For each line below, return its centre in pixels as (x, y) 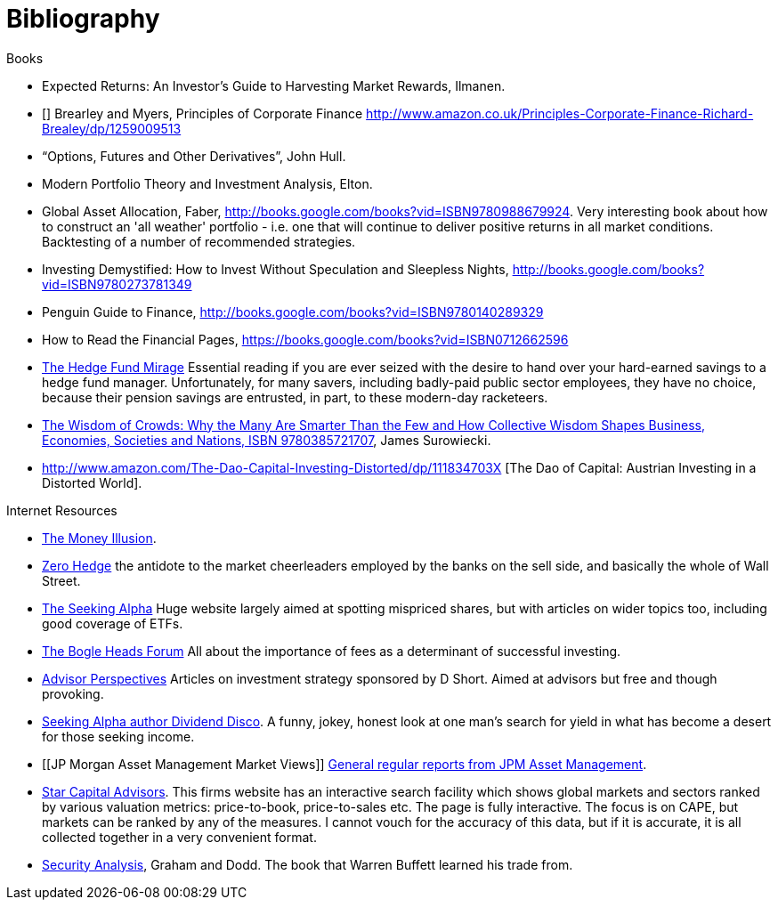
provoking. (73, 693)
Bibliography (83, 19)
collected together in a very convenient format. (179, 837)
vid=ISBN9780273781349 (117, 284)
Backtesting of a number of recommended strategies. (199, 241)
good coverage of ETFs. (113, 623)
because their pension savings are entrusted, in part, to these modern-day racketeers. (295, 397)
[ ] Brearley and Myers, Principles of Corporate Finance (203, 113)
